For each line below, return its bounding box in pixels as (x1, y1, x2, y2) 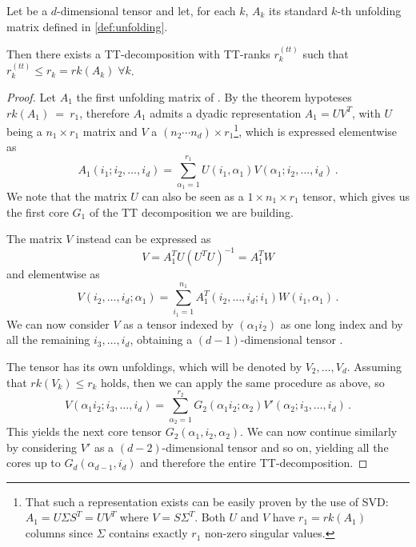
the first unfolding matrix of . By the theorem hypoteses (76, 89, 352, 105)
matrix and (82, 122, 138, 139)
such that (302, 46, 349, 62)
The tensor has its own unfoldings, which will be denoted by (6, 357, 302, 374)
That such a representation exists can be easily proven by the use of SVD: (25, 493, 389, 509)
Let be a (6, 2, 48, 18)
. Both (194, 509, 226, 525)
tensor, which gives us (302, 187, 410, 204)
